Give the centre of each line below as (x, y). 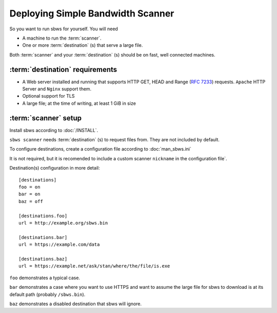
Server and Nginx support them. (57, 89)
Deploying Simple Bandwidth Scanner (92, 13)
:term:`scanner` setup (46, 118)
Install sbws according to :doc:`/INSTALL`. (54, 130)
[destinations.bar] (43, 237)
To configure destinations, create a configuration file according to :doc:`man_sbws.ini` (101, 149)
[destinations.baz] (43, 259)
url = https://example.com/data (59, 245)
